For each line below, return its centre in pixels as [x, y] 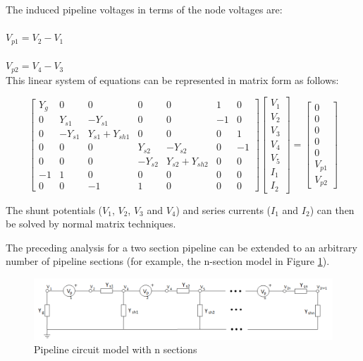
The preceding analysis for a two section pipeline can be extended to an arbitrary [181, 247]
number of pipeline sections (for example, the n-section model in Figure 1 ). [168, 261]
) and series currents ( [223, 209]
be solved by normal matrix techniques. [91, 224]
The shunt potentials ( [54, 209]
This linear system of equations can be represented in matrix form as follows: [172, 79]
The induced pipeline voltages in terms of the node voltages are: [144, 9]
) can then [332, 209]
